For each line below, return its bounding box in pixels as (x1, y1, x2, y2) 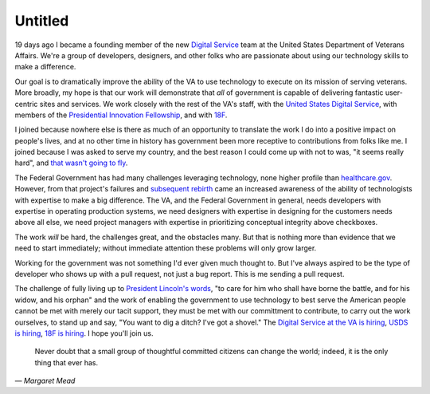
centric (14, 99, 38, 108)
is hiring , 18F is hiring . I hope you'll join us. (14, 328, 154, 338)
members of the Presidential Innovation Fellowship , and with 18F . (14, 110, 228, 120)
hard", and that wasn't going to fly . (14, 158, 128, 167)
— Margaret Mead (14, 376, 76, 386)
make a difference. (14, 62, 76, 72)
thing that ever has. (34, 357, 99, 367)
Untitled (14, 12, 69, 30)
